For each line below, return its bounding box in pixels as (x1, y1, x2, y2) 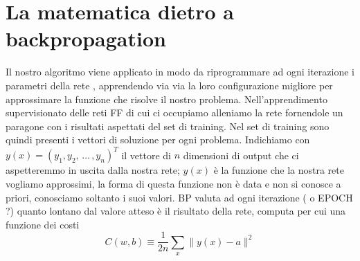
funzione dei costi (6, 217, 80, 231)
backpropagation (6, 24, 166, 53)
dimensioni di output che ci (183, 147, 299, 162)
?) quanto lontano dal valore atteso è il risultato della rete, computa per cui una (6, 204, 346, 218)
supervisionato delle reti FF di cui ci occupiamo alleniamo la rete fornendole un (6, 105, 343, 120)
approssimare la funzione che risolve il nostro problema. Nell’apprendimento (6, 91, 327, 106)
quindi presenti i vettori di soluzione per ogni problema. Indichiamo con (6, 132, 310, 147)
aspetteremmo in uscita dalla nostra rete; (6, 163, 180, 177)
